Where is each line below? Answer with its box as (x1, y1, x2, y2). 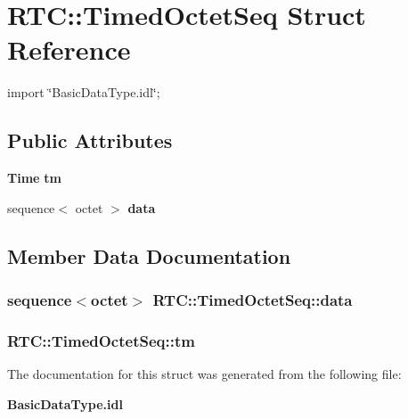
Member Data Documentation (7, 242, 291, 269)
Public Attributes (7, 127, 173, 154)
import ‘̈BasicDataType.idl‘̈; (7, 83, 160, 102)
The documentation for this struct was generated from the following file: (7, 365, 402, 383)
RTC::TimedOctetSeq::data (152, 289, 353, 310)
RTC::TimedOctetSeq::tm (7, 329, 195, 351)
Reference (7, 31, 131, 68)
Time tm (7, 168, 61, 187)
